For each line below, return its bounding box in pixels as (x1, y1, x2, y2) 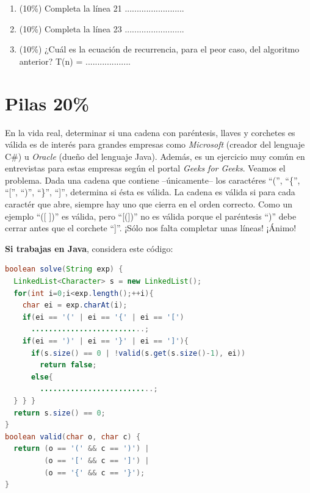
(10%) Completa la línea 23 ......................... (19, 22, 184, 35)
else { (31, 372, 53, 381)
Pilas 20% (5, 90, 89, 115)
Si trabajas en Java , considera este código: (5, 242, 173, 254)
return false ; (40, 361, 97, 370)
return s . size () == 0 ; (13, 408, 106, 417)
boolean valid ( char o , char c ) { (5, 432, 141, 441)
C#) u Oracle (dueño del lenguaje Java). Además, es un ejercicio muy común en (5, 149, 305, 162)
